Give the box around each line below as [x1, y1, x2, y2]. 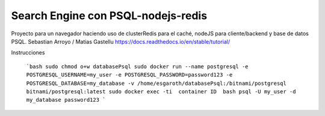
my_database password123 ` [26, 96, 106, 103]
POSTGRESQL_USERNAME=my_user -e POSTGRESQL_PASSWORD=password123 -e [26, 72, 233, 78]
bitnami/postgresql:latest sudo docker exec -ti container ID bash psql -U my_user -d [26, 88, 296, 95]
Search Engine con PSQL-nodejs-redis [11, 9, 208, 22]
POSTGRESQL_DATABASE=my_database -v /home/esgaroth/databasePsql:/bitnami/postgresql [26, 80, 287, 87]
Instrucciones [11, 49, 45, 56]
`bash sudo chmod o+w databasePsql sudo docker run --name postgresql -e [26, 63, 249, 70]
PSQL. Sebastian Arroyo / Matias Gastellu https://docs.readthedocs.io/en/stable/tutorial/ [11, 38, 231, 45]
